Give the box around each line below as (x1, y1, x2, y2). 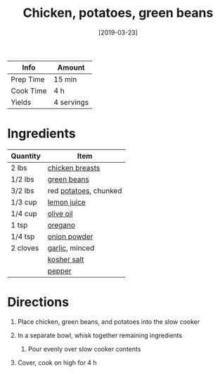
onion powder (47, 231, 93, 241)
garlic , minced (47, 243, 95, 253)
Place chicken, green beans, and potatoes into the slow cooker (17, 317, 200, 325)
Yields (11, 97, 32, 107)
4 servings (53, 97, 89, 107)
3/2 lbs (11, 185, 34, 195)
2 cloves (11, 243, 39, 253)
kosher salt (47, 254, 84, 264)
